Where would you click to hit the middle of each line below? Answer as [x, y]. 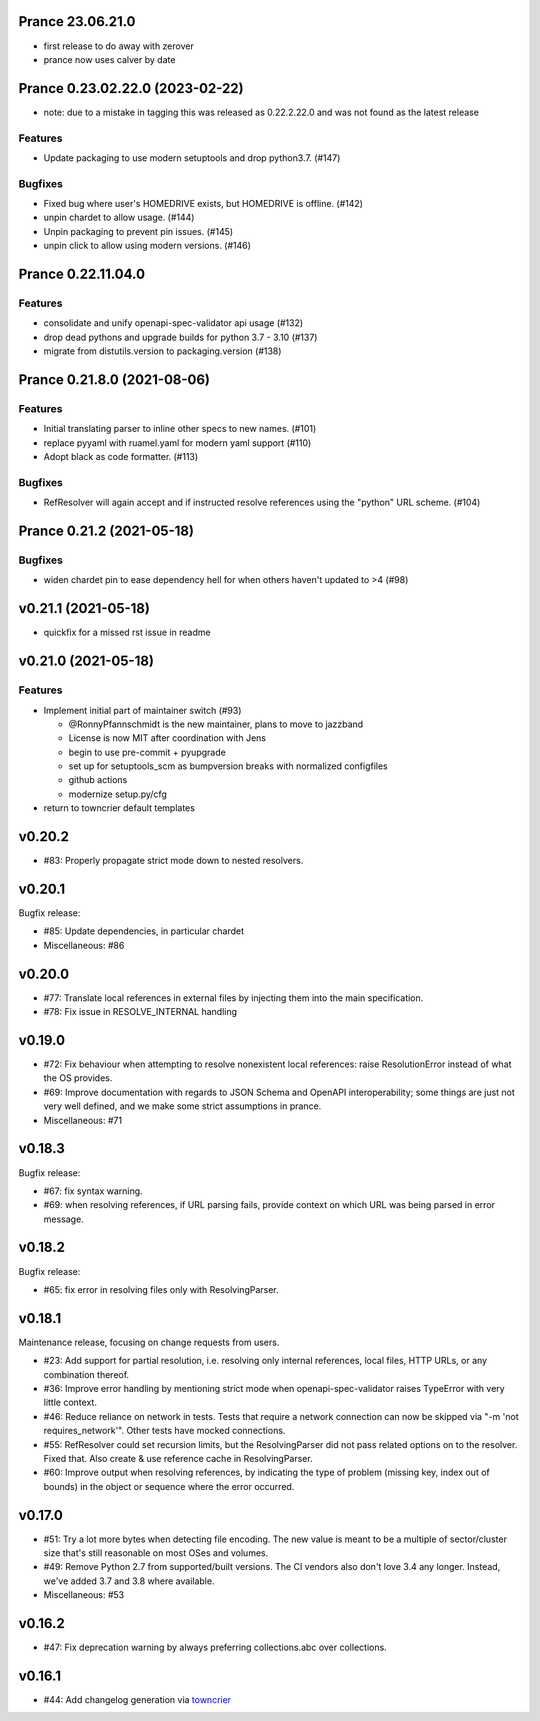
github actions [98, 780]
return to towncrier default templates [119, 808]
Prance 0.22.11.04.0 [81, 274]
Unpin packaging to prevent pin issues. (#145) [138, 231]
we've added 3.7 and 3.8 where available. [129, 1581]
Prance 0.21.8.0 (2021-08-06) [114, 380]
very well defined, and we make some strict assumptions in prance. [182, 1106]
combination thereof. [86, 1374]
